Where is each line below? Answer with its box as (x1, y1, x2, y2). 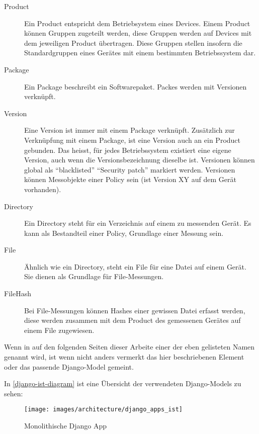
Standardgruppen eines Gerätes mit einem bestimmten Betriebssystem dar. (24, 47, 256, 58)
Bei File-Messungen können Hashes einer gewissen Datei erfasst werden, (24, 305, 245, 315)
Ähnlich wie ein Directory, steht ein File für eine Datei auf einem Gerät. (24, 261, 246, 272)
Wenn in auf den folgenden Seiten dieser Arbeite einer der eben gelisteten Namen (4, 341, 255, 352)
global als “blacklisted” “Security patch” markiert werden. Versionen (24, 164, 235, 175)
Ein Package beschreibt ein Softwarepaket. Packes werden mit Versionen (24, 81, 247, 92)
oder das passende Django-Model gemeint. (4, 361, 134, 372)
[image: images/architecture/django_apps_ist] (24, 406, 183, 413)
